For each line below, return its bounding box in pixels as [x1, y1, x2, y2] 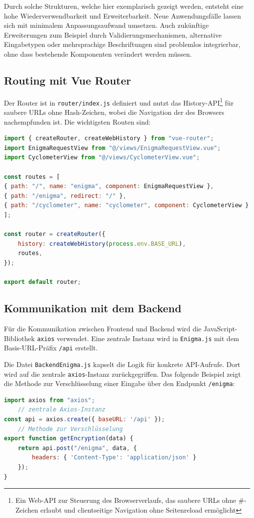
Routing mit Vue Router [4, 72, 131, 87]
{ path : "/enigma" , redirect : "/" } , [4, 192, 127, 199]
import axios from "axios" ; [4, 396, 95, 404]
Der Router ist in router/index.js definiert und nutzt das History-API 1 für [4, 96, 234, 108]
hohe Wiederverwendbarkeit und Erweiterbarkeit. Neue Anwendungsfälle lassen [4, 10, 241, 21]
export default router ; [4, 279, 81, 286]
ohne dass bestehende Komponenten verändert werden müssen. [4, 48, 192, 59]
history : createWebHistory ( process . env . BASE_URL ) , [18, 240, 186, 247]
